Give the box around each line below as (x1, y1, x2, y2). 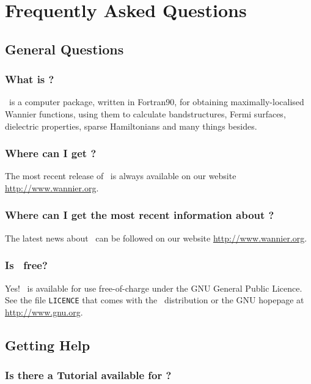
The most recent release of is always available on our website (5, 169, 236, 182)
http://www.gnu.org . (5, 305, 83, 318)
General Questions (5, 39, 124, 58)
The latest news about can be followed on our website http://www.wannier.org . (5, 231, 307, 244)
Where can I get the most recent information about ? (5, 207, 274, 223)
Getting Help (5, 335, 90, 354)
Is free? (5, 257, 48, 273)
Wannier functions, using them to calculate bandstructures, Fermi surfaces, (5, 107, 286, 120)
